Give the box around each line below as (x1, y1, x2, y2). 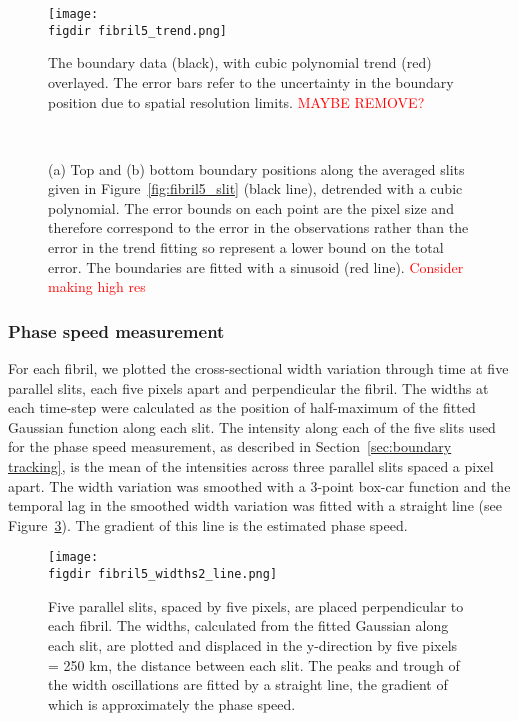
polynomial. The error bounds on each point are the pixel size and (48, 197, 454, 218)
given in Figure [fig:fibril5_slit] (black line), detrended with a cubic (48, 178, 463, 199)
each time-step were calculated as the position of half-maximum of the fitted (8, 397, 476, 418)
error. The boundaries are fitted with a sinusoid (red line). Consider (48, 256, 464, 277)
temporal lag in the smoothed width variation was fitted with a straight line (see (8, 495, 502, 516)
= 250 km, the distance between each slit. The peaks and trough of (48, 654, 460, 675)
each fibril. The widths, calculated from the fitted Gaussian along (48, 615, 449, 636)
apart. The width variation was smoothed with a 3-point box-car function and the (8, 475, 511, 496)
